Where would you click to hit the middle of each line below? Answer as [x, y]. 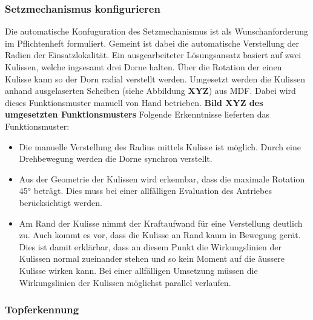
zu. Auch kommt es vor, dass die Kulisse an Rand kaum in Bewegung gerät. [160, 235]
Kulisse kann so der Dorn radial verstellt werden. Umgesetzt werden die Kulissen [155, 78]
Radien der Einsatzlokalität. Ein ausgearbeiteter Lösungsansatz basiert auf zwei [153, 55]
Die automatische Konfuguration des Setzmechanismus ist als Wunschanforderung [156, 31]
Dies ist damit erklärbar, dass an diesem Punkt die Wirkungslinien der [150, 246]
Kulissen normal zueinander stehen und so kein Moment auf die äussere [152, 258]
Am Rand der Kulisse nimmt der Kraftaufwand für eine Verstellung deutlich [161, 223]
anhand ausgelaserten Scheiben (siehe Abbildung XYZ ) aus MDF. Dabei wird [150, 91]
